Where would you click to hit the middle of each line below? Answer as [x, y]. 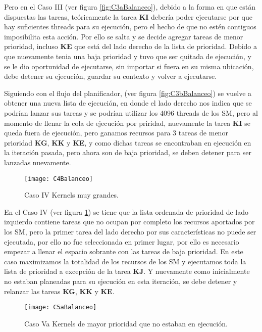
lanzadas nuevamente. [38, 162]
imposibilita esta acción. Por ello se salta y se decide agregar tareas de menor [124, 36]
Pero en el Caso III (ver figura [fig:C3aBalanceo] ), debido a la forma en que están [130, 7]
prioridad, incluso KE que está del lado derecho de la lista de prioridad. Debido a [131, 46]
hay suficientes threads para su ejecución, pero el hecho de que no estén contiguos [130, 27]
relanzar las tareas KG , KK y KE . [59, 291]
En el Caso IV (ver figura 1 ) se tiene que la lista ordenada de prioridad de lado [126, 211]
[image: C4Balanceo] [59, 179]
